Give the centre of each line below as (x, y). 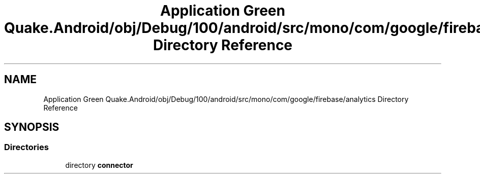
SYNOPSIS (32, 127)
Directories (26, 147)
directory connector (99, 165)
